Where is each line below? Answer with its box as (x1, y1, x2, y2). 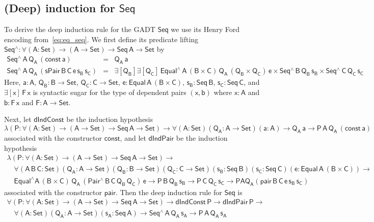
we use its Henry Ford (171, 24, 239, 35)
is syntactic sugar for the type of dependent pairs (33, 87, 186, 98)
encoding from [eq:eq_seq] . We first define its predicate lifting (4, 34, 199, 44)
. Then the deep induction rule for (115, 186, 222, 197)
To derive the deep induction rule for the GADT (4, 24, 155, 35)
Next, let (4, 114, 32, 124)
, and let (120, 133, 146, 143)
